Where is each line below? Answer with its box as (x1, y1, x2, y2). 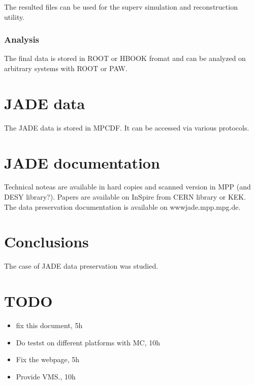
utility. (4, 11, 25, 22)
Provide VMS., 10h (16, 371, 76, 381)
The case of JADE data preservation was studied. (4, 261, 158, 271)
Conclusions (4, 231, 89, 252)
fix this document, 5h (16, 320, 83, 331)
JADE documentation (4, 152, 160, 173)
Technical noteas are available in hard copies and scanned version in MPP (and (4, 181, 251, 192)
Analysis (4, 33, 40, 46)
